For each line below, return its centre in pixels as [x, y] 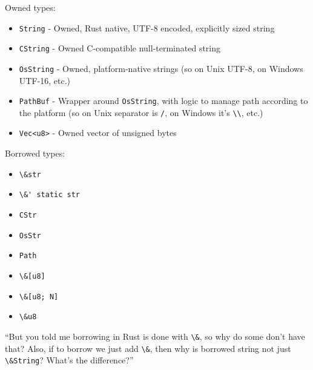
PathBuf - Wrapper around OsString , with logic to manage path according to [163, 101]
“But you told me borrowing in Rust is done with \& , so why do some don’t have [155, 336]
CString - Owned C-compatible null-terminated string [120, 48]
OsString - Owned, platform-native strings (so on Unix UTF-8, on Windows [161, 68]
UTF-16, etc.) [44, 80]
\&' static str [50, 195]
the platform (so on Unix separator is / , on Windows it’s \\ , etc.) [141, 112]
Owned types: [30, 7]
